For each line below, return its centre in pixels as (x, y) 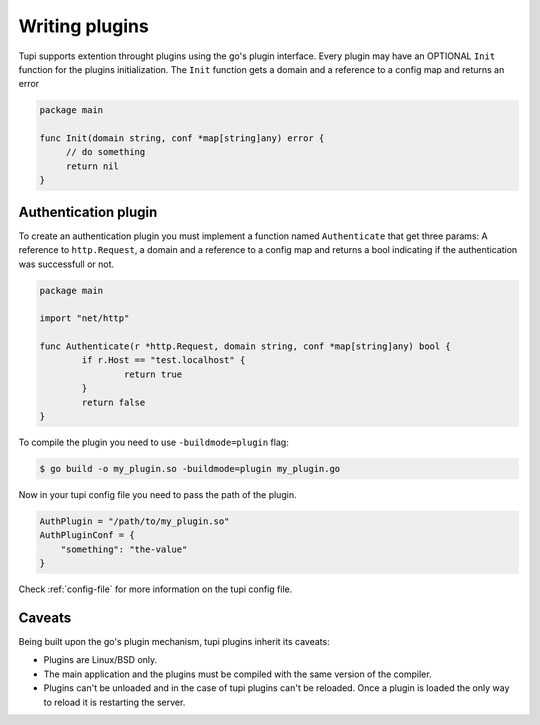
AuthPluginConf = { (87, 535)
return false (113, 402)
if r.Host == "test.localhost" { (163, 360)
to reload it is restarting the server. (114, 702)
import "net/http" (84, 318)
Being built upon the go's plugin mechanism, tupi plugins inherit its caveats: (174, 642)
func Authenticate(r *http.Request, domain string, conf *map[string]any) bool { (245, 346)
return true (153, 374)
